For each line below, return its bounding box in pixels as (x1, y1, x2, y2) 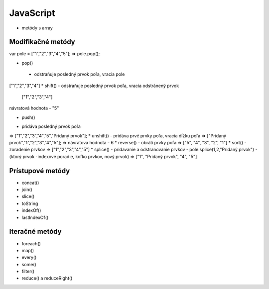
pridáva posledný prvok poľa (21, 123, 81, 129)
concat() (21, 180, 39, 186)
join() (21, 187, 32, 193)
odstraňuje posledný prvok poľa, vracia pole (34, 71, 125, 77)
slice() (21, 193, 35, 199)
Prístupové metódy (9, 167, 70, 175)
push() (21, 114, 35, 120)
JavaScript (9, 7, 55, 18)
